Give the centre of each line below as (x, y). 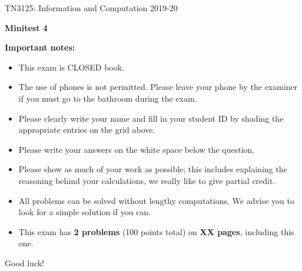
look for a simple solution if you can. (85, 212)
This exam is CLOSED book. (72, 67)
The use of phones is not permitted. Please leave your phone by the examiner (158, 87)
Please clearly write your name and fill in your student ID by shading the (151, 118)
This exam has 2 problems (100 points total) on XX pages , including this (156, 231)
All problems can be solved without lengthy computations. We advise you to (156, 200)
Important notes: (40, 47)
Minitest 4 (26, 27)
